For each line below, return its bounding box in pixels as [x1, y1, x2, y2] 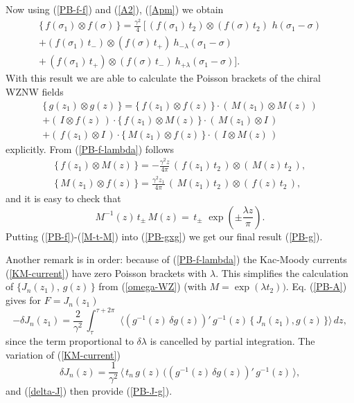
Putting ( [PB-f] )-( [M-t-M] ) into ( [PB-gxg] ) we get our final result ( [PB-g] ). [6, 229, 323, 243]
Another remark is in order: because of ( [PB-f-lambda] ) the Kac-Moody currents [6, 252, 347, 267]
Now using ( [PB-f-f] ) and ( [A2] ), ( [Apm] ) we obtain [6, 2, 224, 16]
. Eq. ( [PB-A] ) [285, 279, 347, 294]
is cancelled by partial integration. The [150, 333, 315, 348]
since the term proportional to [6, 333, 134, 348]
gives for [6, 293, 42, 307]
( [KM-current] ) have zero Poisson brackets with [6, 265, 207, 280]
